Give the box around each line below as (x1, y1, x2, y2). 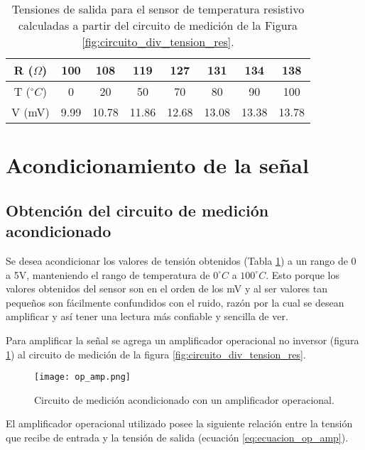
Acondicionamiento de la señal (6, 150, 309, 180)
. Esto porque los (266, 267, 340, 282)
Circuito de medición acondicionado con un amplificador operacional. (34, 392, 334, 407)
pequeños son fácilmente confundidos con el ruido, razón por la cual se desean (6, 295, 344, 309)
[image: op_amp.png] (34, 372, 131, 383)
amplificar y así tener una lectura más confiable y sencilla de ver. (6, 309, 288, 324)
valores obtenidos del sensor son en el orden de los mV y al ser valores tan (6, 281, 328, 296)
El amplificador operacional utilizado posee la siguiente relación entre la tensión (6, 416, 353, 431)
